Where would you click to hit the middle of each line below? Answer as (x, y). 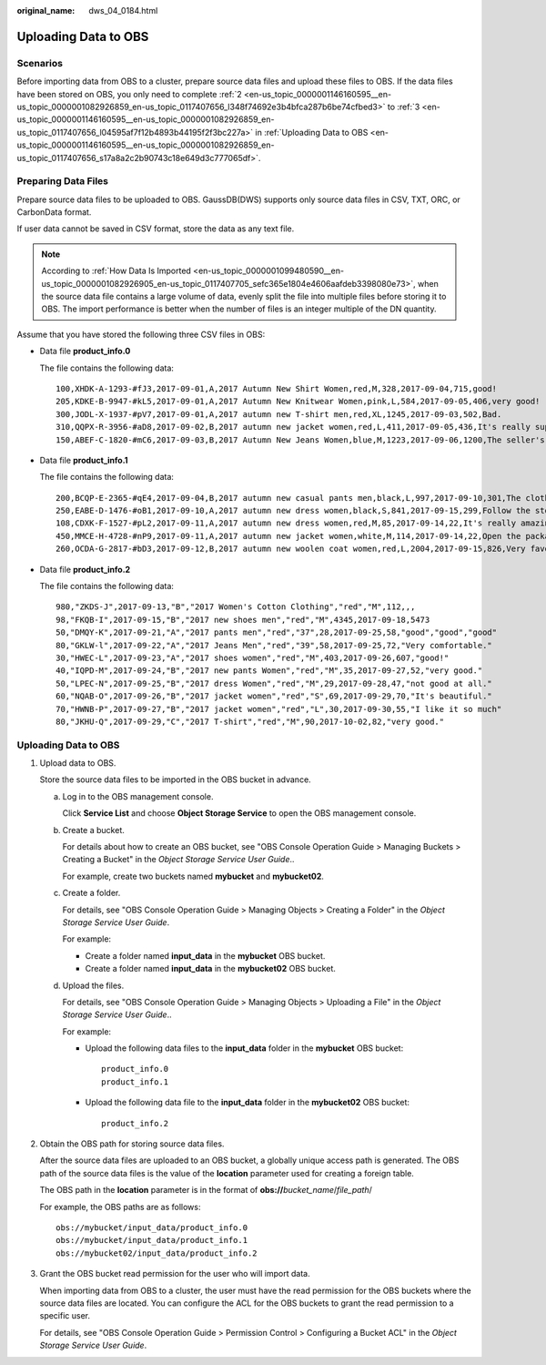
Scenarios (40, 63)
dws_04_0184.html (123, 10)
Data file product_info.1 (84, 460)
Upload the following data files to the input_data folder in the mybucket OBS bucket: (244, 1048)
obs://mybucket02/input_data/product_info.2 (157, 1253)
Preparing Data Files (63, 181)
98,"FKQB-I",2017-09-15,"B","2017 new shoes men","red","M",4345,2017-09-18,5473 (243, 620)
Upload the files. (93, 985)
